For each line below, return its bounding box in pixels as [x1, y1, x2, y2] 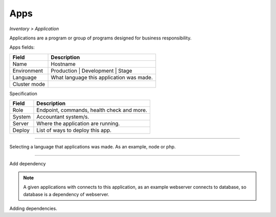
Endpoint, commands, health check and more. [36, 106, 148, 114]
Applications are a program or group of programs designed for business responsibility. [9, 35, 192, 41]
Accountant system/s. [36, 113, 89, 120]
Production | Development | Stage [51, 67, 132, 74]
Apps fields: [9, 44, 35, 51]
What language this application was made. [51, 74, 153, 81]
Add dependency [9, 160, 46, 166]
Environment [12, 67, 43, 74]
